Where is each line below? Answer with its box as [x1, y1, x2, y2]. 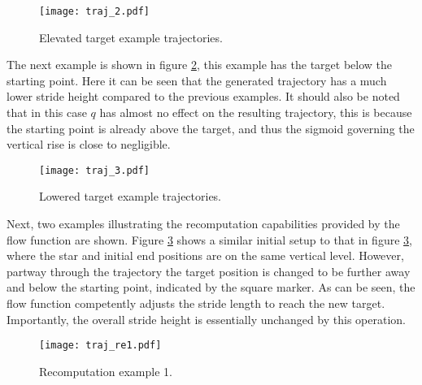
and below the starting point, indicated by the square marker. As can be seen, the [7, 279, 415, 296]
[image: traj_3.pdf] [39, 164, 150, 176]
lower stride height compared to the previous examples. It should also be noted [7, 88, 400, 105]
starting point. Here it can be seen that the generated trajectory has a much [7, 71, 387, 89]
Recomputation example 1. [39, 362, 172, 379]
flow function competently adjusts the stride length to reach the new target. [7, 295, 385, 312]
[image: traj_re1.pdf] [39, 340, 162, 352]
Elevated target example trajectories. [39, 28, 223, 45]
